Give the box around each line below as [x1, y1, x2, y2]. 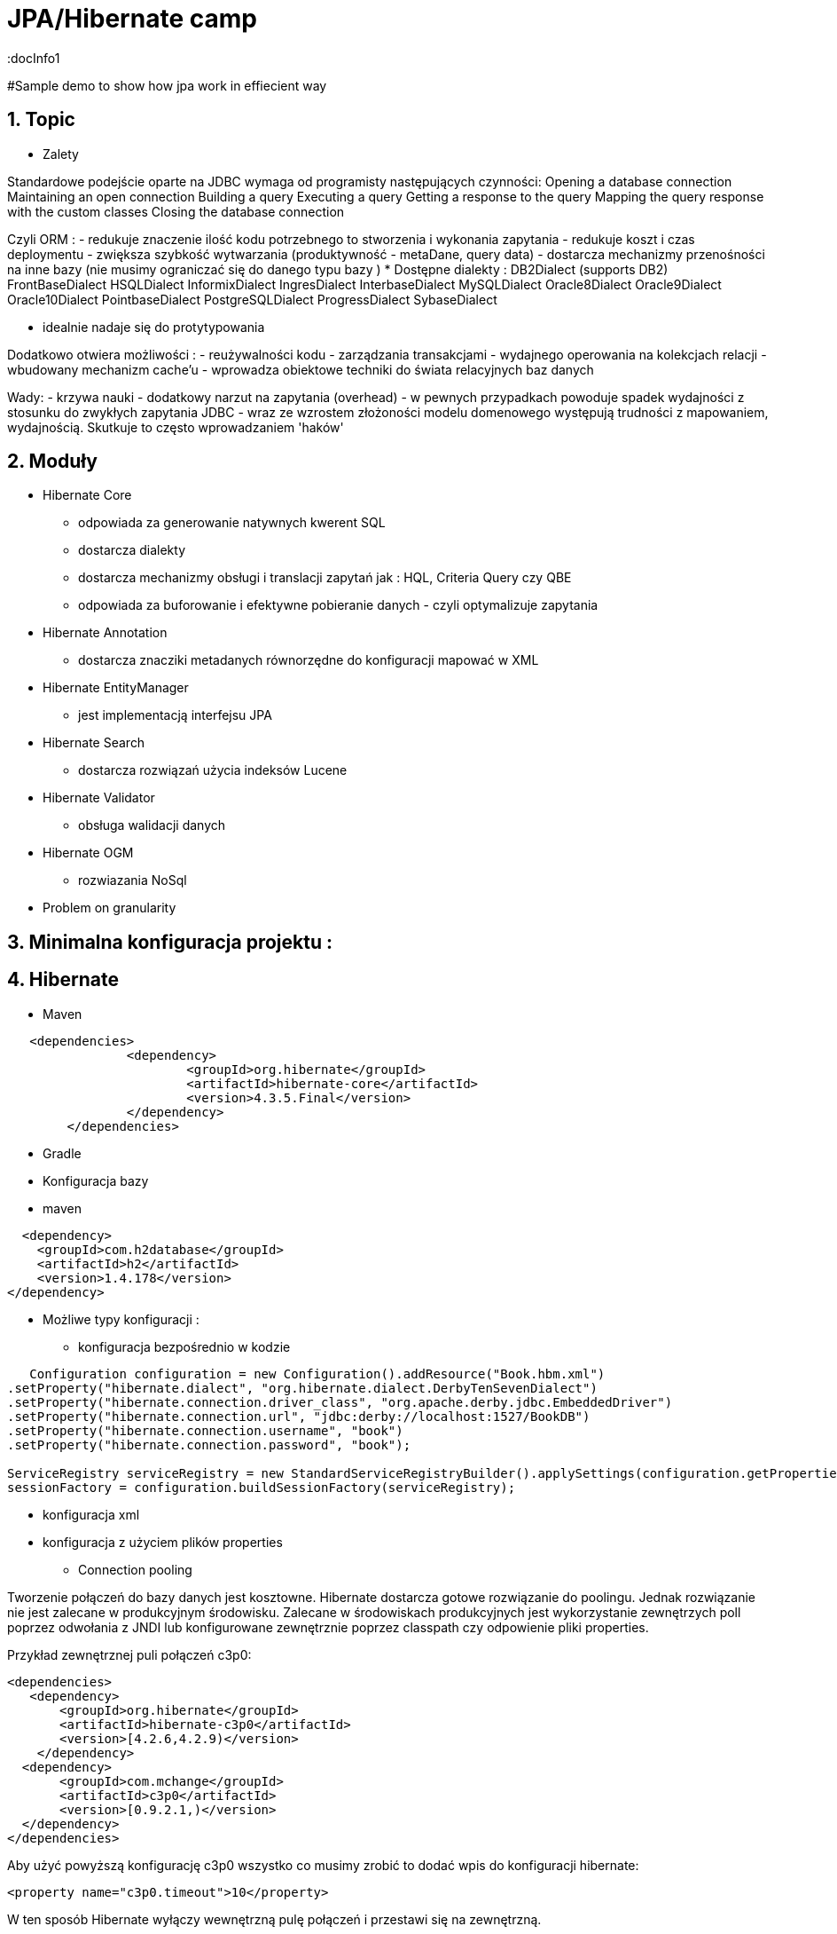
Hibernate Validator [43, 790, 155, 806]
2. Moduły [7, 450, 98, 473]
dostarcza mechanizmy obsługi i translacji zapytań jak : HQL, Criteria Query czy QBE [78, 570, 572, 586]
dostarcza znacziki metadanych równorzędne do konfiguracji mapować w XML [78, 652, 539, 668]
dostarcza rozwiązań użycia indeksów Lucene [78, 762, 348, 778]
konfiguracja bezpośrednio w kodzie [78, 1338, 291, 1354]
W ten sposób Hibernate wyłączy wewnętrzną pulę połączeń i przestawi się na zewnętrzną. [7, 1911, 542, 1927]
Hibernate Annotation [43, 625, 168, 641]
